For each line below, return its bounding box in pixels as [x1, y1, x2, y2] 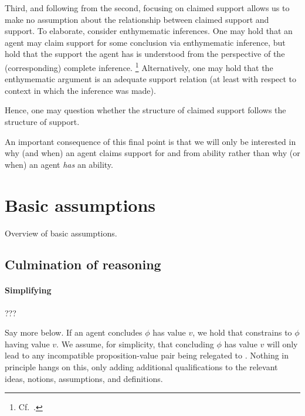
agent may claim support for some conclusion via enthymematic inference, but [5, 36, 286, 48]
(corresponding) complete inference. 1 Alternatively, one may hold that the [5, 59, 273, 73]
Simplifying [5, 284, 52, 296]
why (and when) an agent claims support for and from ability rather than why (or [5, 147, 300, 159]
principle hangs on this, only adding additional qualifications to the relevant [5, 361, 278, 373]
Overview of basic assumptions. [5, 226, 117, 239]
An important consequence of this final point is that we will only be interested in [5, 135, 296, 147]
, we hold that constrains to [192, 326, 292, 339]
